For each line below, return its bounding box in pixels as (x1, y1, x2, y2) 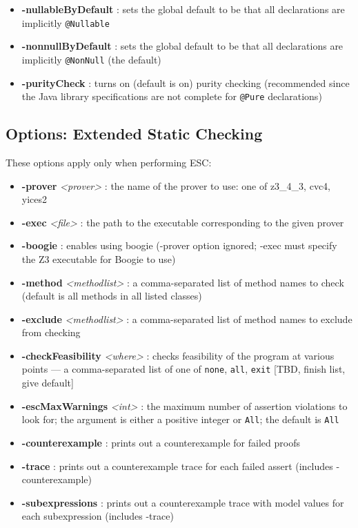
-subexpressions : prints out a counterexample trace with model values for (21, 495, 344, 509)
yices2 (21, 192, 48, 206)
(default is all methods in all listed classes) (21, 289, 202, 303)
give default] (21, 375, 74, 390)
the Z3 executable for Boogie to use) (21, 251, 176, 266)
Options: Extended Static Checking (6, 123, 263, 144)
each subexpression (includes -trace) (21, 509, 174, 523)
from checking (21, 325, 81, 340)
